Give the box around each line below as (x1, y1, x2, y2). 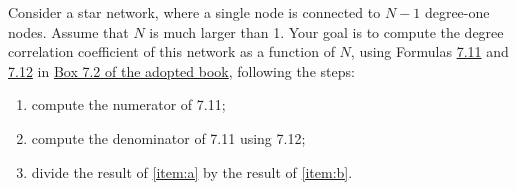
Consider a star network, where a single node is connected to (8, 2, 381, 22)
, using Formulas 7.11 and (350, 41, 509, 62)
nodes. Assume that (8, 21, 129, 42)
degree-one (424, 2, 490, 22)
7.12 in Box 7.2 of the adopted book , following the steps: (8, 60, 355, 81)
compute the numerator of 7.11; (31, 94, 226, 115)
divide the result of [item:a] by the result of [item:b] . (31, 161, 353, 182)
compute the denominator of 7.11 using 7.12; (31, 127, 306, 148)
